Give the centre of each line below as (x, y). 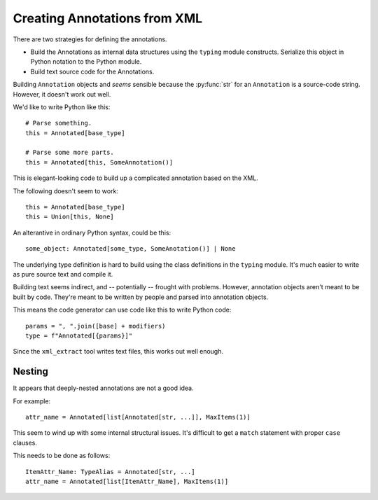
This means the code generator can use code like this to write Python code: (122, 310)
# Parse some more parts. (70, 153)
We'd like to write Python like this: (62, 107)
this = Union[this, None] (70, 217)
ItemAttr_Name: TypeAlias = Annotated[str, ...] (110, 472)
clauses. (25, 443)
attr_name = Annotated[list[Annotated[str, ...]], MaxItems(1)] (138, 417)
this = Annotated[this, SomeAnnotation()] (99, 162)
